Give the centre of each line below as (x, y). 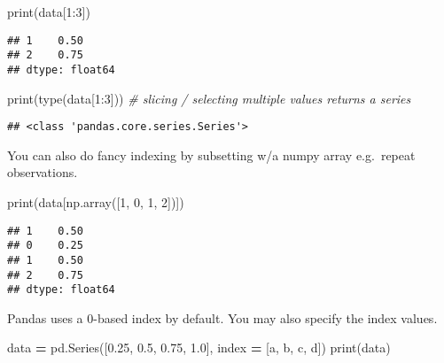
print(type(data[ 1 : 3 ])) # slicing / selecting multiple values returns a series (209, 98)
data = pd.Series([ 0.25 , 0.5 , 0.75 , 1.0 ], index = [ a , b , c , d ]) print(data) (199, 348)
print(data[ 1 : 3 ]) (49, 12)
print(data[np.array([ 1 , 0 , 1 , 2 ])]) (96, 202)
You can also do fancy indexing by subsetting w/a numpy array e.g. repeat (211, 154)
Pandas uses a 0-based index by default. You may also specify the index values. (222, 317)
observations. (43, 172)
